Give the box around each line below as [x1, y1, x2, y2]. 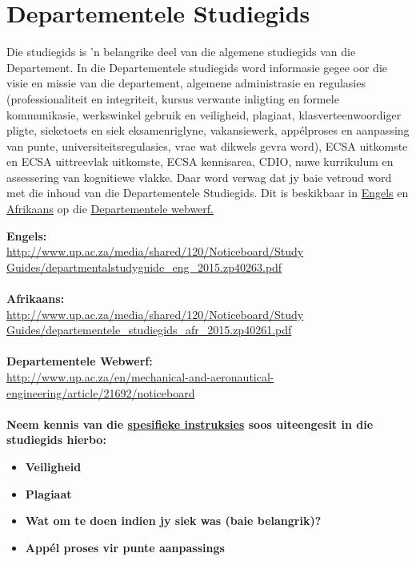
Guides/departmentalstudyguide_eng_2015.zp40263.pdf [6, 258, 282, 275]
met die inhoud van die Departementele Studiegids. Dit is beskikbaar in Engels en [6, 184, 409, 201]
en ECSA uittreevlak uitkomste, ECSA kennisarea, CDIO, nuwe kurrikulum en [6, 153, 394, 170]
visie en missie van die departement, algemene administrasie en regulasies [6, 75, 366, 91]
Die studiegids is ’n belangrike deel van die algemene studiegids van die [6, 43, 356, 60]
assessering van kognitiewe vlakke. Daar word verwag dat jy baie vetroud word [6, 168, 392, 185]
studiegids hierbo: [6, 431, 106, 448]
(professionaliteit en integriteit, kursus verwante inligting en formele [6, 90, 339, 107]
